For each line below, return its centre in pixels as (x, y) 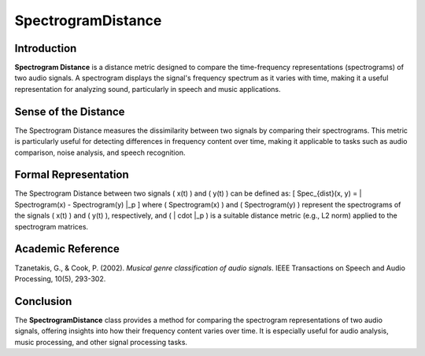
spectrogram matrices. (52, 226)
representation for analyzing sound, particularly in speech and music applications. (148, 89)
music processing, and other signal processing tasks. (101, 342)
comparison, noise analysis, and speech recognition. (100, 152)
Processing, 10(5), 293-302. (60, 278)
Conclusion (43, 301)
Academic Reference (67, 249)
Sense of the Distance (70, 111)
